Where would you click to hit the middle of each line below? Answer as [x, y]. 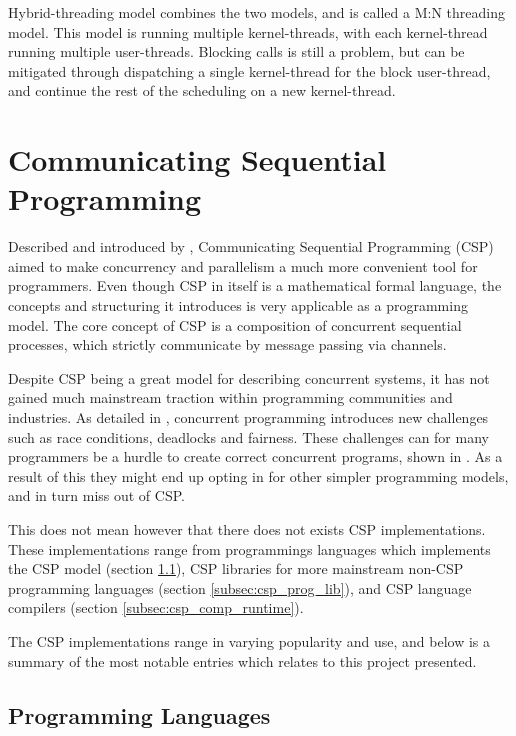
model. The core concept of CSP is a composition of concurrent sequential [235, 324]
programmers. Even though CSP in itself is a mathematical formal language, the [255, 285]
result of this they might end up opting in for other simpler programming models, [258, 475]
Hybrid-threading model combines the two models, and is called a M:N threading [256, 12]
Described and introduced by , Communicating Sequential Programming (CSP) [251, 246]
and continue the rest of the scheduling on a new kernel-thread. [202, 90]
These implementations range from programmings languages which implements [249, 548]
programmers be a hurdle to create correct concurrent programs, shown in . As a [255, 456]
